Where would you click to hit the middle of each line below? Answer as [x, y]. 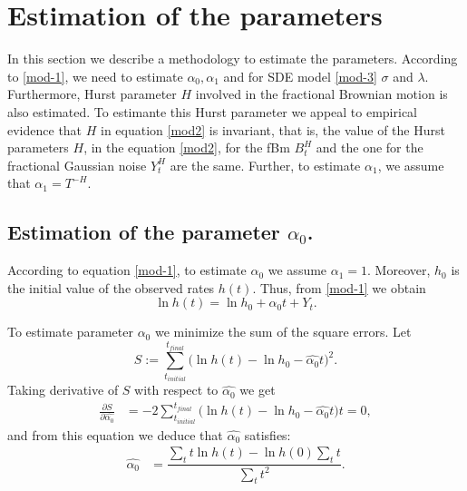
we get [258, 390]
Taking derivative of [63, 390]
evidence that [45, 129]
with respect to [176, 390]
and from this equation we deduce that [115, 434]
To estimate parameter [70, 332]
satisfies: [268, 434]
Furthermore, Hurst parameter [92, 94]
